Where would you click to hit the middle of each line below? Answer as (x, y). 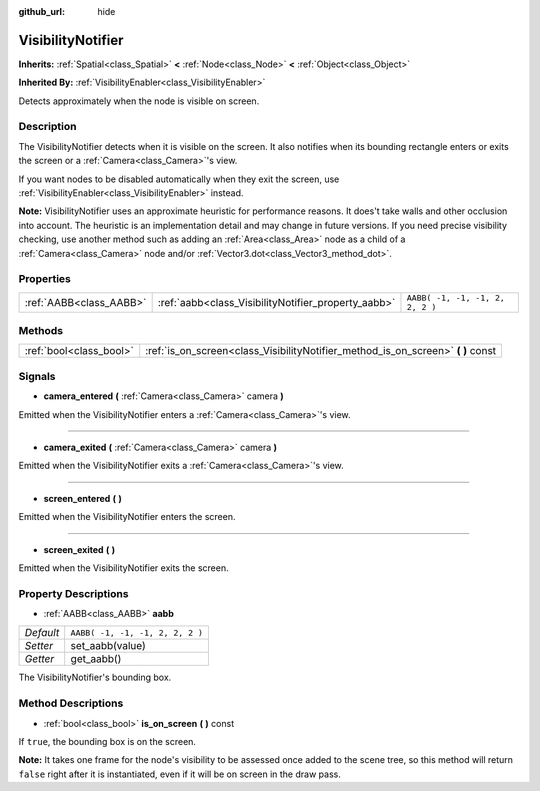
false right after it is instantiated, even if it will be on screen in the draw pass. (180, 774)
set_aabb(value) (108, 646)
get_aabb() (96, 659)
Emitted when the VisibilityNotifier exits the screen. (123, 567)
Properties (45, 279)
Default (42, 633)
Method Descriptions (71, 703)
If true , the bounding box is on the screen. (107, 741)
